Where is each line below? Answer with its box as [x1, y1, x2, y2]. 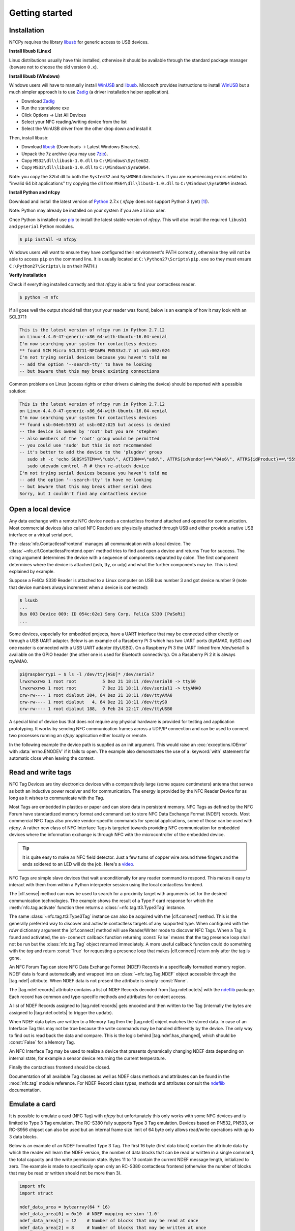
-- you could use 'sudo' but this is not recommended [19, 442, 152, 448]
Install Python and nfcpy [9, 190, 60, 195]
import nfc [19, 1183, 46, 1189]
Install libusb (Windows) [9, 73, 60, 79]
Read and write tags [9, 768, 72, 777]
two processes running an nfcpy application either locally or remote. [9, 733, 147, 739]
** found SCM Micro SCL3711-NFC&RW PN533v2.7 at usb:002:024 [19, 348, 170, 354]
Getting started [9, 7, 73, 18]
